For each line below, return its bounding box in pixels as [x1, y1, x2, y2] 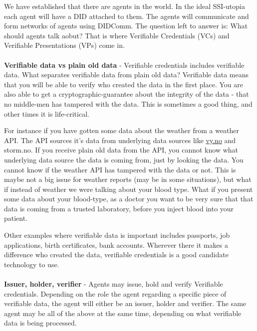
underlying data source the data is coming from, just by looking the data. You [4, 154, 244, 165]
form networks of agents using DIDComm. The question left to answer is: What [4, 20, 248, 31]
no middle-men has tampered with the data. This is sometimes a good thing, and [4, 98, 253, 109]
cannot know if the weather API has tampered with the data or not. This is [4, 164, 236, 174]
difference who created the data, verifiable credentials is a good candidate [4, 249, 229, 260]
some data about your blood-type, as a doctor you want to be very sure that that [4, 193, 254, 204]
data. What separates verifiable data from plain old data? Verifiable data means [4, 69, 249, 80]
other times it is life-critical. [4, 108, 89, 119]
